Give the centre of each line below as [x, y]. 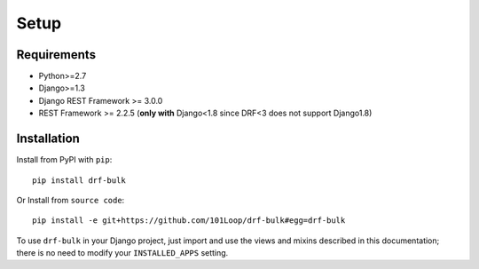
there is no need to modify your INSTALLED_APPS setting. [122, 253]
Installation [48, 139]
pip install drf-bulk [79, 180]
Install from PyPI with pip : [64, 160]
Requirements [56, 55]
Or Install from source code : [71, 200]
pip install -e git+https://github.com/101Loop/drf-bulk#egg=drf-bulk [189, 221]
